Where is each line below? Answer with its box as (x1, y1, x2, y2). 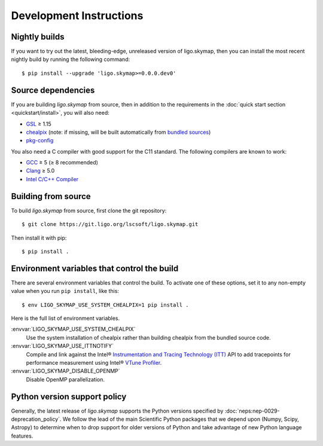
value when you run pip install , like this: (11, 288, 120, 295)
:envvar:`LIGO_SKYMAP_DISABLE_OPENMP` (11, 368, 120, 375)
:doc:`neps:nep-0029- (224, 407, 281, 414)
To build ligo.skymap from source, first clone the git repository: (11, 207, 167, 214)
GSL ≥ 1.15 (26, 120, 51, 127)
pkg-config (26, 137, 54, 144)
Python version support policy (11, 392, 127, 402)
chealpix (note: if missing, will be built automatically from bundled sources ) (26, 129, 211, 136)
